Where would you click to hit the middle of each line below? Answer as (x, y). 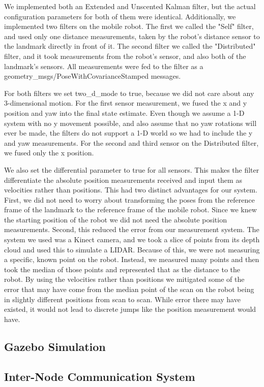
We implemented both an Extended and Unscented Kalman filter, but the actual (130, 6)
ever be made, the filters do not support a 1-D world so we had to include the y (128, 133)
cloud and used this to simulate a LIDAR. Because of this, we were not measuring (132, 249)
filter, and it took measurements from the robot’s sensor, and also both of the (125, 56)
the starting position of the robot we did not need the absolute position (115, 219)
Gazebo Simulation (55, 346)
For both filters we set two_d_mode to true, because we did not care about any (129, 93)
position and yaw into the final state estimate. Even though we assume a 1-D (124, 112)
